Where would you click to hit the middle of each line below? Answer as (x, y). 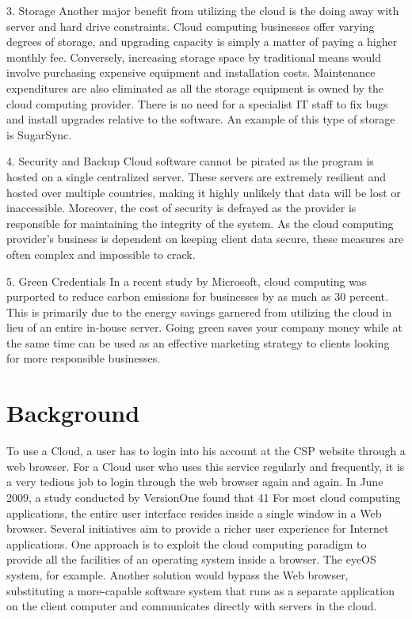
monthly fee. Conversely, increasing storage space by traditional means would (194, 57)
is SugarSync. (39, 134)
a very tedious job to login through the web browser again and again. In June (195, 482)
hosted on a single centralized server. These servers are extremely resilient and (196, 176)
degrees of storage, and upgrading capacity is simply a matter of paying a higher (202, 42)
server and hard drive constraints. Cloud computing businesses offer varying (191, 26)
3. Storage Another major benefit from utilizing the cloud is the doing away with (203, 10)
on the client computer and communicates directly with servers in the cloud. (192, 606)
